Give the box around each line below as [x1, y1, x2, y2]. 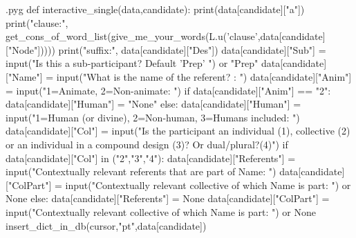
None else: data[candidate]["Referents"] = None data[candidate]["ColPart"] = [6, 191, 330, 206]
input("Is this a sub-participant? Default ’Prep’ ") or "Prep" [6, 56, 259, 70]
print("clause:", [6, 15, 68, 30]
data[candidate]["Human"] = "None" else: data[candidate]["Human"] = [6, 97, 301, 111]
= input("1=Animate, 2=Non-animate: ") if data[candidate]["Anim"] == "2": [6, 83, 331, 97]
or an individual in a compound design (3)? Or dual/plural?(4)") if [6, 137, 288, 151]
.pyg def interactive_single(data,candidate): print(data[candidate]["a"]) [6, 2, 305, 16]
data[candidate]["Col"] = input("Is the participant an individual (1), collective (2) [6, 123, 350, 138]
